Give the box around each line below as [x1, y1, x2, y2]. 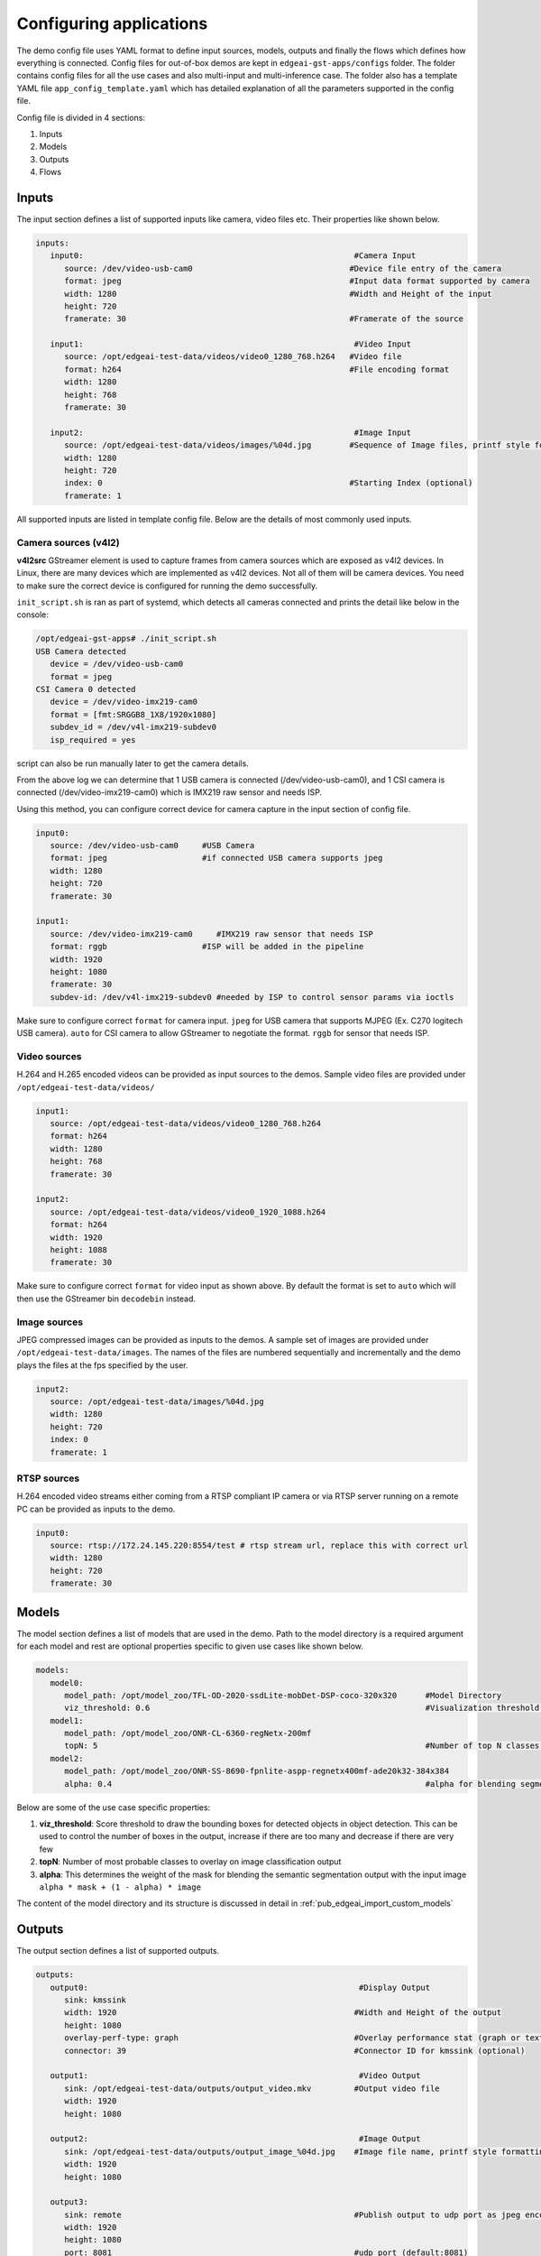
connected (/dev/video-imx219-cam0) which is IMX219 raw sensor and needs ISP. [16, 787, 323, 798]
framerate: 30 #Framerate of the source [64, 314, 464, 324]
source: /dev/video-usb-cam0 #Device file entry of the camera [64, 263, 502, 273]
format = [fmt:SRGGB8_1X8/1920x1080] [50, 709, 216, 719]
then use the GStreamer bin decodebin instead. [16, 1293, 197, 1304]
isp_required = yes [50, 735, 136, 744]
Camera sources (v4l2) [16, 536, 121, 549]
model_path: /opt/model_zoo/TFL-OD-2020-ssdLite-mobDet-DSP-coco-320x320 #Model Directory [64, 1690, 502, 1700]
